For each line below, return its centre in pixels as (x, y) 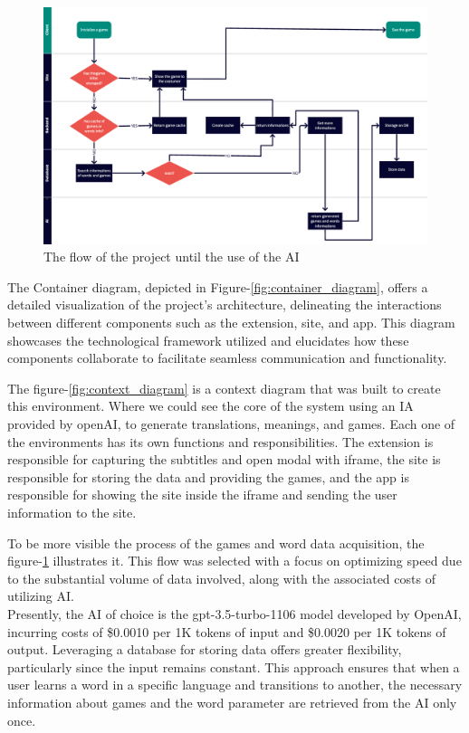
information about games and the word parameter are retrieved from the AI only (232, 702)
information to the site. (72, 512)
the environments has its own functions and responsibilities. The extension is (220, 441)
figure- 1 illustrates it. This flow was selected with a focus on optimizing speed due (234, 561)
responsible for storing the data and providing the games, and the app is (208, 476)
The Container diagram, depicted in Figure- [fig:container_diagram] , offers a (218, 286)
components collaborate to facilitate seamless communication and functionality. (227, 358)
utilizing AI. (41, 596)
